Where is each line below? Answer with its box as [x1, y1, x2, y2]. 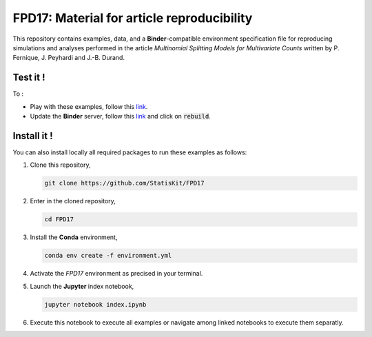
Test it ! [12, 72, 45, 83]
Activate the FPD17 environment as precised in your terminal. [30, 269, 203, 278]
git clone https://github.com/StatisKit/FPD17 [44, 179, 205, 187]
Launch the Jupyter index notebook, [30, 282, 134, 290]
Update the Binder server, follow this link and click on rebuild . [30, 112, 211, 121]
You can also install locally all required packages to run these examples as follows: [12, 148, 247, 156]
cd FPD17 [44, 216, 74, 223]
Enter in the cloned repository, [30, 197, 116, 205]
